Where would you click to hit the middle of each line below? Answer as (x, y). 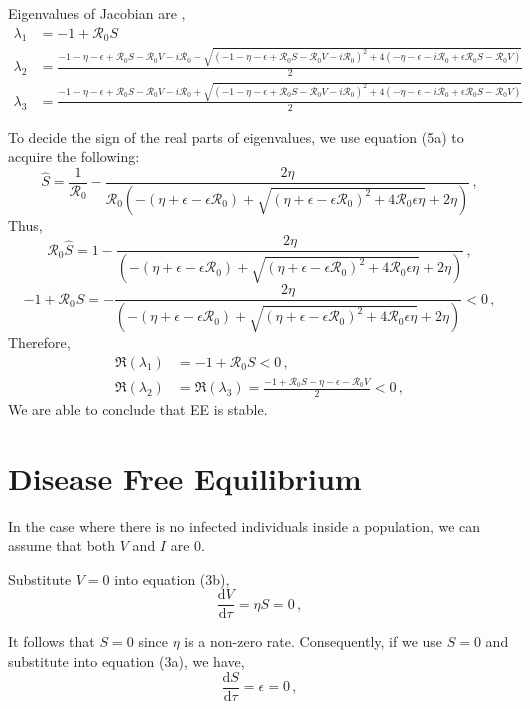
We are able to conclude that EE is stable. (138, 408)
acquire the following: (74, 156)
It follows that (51, 641)
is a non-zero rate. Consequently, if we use (313, 641)
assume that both (62, 545)
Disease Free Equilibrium (185, 477)
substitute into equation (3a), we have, (126, 661)
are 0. (187, 545)
